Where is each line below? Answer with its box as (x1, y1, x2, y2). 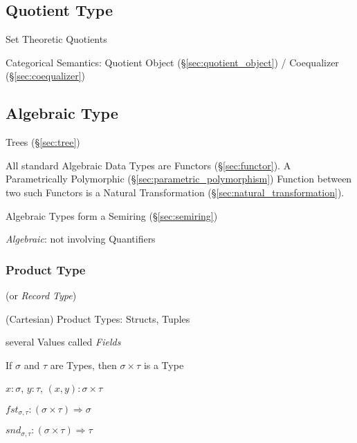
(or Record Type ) (6, 288, 77, 302)
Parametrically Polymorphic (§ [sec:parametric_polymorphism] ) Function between (6, 171, 352, 186)
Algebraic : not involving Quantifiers (6, 232, 156, 246)
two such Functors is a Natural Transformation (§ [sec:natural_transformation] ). (6, 185, 345, 199)
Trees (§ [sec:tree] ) (6, 135, 80, 149)
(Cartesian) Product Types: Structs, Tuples (6, 311, 190, 326)
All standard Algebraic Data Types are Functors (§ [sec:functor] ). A (6, 158, 291, 172)
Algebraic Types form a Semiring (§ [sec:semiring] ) (6, 208, 218, 223)
